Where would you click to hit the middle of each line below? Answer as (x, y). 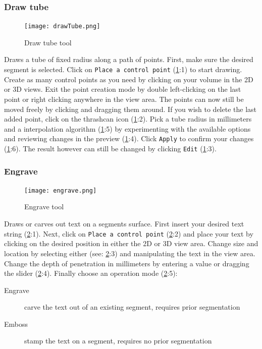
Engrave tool (44, 207)
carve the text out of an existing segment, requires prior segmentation (132, 307)
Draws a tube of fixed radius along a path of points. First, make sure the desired (129, 59)
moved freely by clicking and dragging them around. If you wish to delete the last (130, 109)
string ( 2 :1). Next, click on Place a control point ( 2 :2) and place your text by (129, 233)
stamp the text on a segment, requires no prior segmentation (118, 341)
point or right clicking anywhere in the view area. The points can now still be (124, 99)
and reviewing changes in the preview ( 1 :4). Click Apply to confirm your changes (129, 138)
